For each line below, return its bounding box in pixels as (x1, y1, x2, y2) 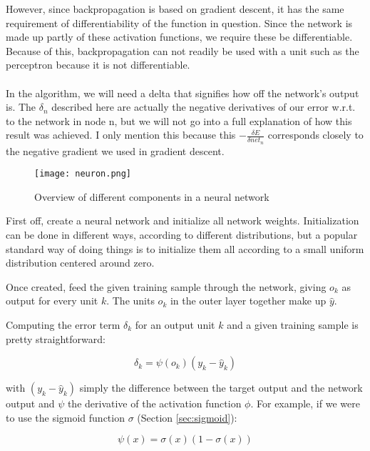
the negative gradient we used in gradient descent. (6, 143, 225, 158)
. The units (106, 293, 155, 308)
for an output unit (135, 317, 215, 332)
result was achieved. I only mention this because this (6, 127, 236, 142)
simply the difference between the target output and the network (79, 380, 363, 395)
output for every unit (6, 293, 98, 308)
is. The (6, 99, 36, 114)
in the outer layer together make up (170, 293, 327, 308)
